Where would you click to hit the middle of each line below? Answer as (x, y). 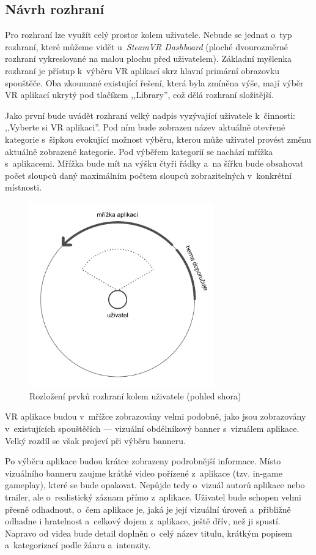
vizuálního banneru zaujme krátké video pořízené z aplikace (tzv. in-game (144, 473)
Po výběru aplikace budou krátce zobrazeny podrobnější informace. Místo (143, 461)
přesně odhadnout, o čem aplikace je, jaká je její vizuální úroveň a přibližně (148, 509)
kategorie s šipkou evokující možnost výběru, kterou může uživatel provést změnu (158, 139)
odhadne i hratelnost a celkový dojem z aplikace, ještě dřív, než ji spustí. (143, 521)
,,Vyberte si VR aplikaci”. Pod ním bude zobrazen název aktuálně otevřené (145, 127)
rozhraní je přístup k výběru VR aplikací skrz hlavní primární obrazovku (142, 70)
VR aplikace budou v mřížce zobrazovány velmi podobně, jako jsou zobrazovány (156, 416)
